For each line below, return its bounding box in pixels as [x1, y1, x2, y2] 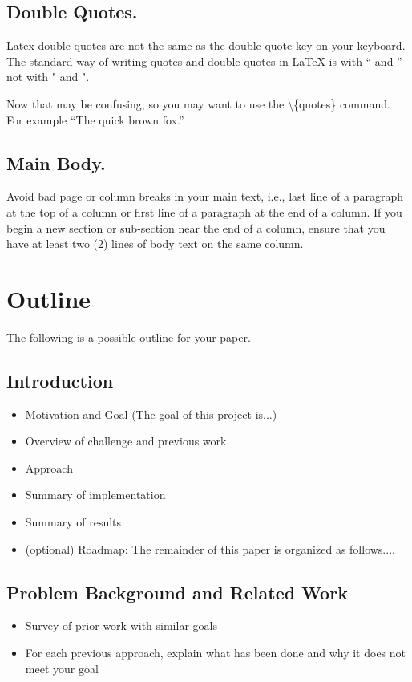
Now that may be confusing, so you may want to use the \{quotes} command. [6, 95, 390, 112]
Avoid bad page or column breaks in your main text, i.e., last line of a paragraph [6, 188, 404, 205]
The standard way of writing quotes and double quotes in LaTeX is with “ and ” [6, 52, 402, 69]
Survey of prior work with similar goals [25, 617, 217, 634]
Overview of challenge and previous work [25, 432, 227, 449]
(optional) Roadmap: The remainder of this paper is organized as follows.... [25, 540, 395, 557]
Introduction [6, 367, 114, 392]
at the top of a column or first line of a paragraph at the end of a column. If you [6, 203, 402, 220]
